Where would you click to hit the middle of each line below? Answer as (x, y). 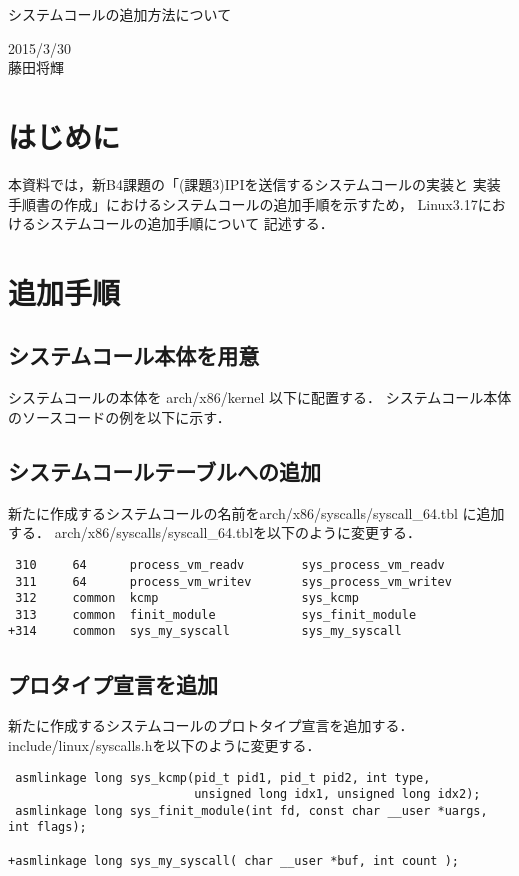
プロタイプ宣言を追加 (113, 683)
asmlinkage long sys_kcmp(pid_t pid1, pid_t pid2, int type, (223, 777)
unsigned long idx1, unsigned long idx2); (337, 794)
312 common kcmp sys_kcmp (187, 598)
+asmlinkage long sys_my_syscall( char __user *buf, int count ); (234, 860)
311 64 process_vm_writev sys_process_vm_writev (233, 581)
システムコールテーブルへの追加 (165, 470)
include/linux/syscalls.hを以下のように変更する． (164, 744)
